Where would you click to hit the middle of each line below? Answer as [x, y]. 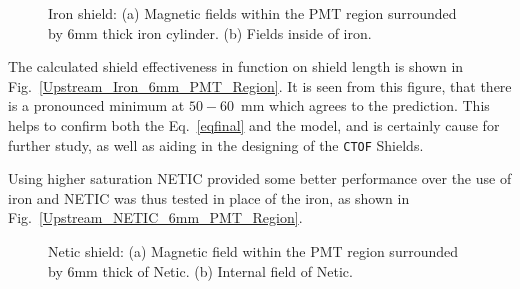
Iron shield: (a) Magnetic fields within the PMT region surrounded [252, 13]
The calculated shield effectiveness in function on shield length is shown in [236, 66]
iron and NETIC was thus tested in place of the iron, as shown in [209, 197]
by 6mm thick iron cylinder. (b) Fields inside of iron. [210, 32]
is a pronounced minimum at [96, 105]
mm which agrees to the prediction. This [365, 105]
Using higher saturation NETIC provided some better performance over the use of [260, 178]
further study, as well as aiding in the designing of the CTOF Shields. [216, 144]
